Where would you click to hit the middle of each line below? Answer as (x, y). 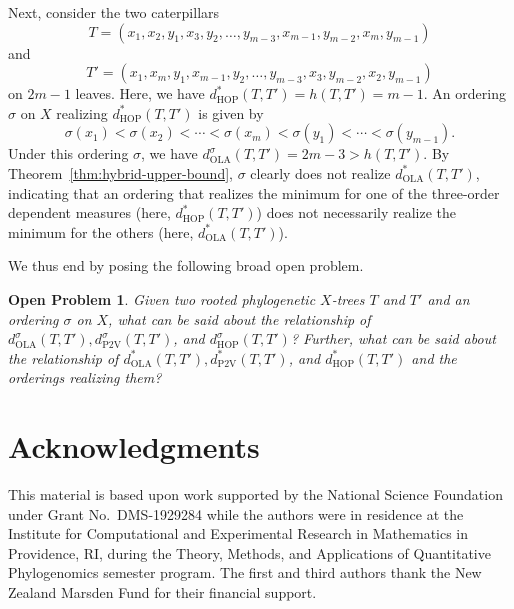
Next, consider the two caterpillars (114, 12)
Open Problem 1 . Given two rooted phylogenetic (162, 298)
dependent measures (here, (89, 212)
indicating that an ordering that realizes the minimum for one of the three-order (254, 192)
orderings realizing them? (85, 377)
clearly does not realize (320, 172)
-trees (348, 298)
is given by (231, 112)
